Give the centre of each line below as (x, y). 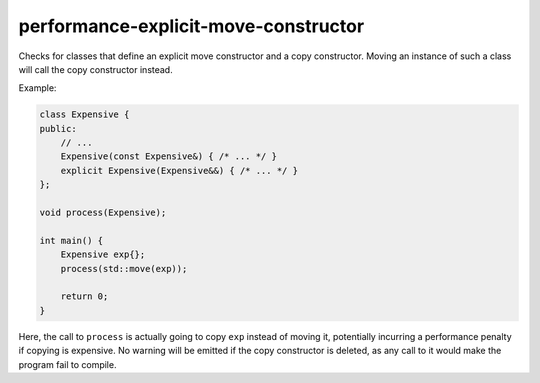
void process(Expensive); (103, 213)
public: (58, 128)
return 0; (84, 296)
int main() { (71, 240)
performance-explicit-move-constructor (191, 26)
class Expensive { (84, 114)
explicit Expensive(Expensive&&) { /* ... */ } (179, 170)
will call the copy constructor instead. (96, 69)
